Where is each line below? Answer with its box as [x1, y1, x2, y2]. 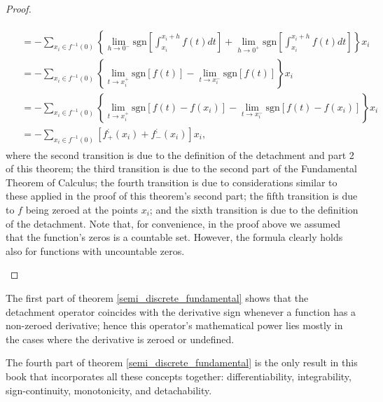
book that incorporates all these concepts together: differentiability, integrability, [6, 368, 351, 383]
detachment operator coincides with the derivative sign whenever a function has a [6, 304, 356, 319]
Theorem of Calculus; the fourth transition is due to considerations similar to [6, 174, 337, 189]
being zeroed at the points [25, 202, 138, 216]
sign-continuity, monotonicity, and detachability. [6, 382, 212, 397]
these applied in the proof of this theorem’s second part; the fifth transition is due [6, 188, 358, 203]
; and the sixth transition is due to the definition [149, 202, 358, 216]
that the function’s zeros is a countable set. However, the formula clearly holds [6, 230, 343, 244]
